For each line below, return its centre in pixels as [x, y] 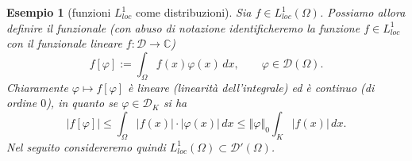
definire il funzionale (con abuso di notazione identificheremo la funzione [183, 27]
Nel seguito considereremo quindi [86, 146]
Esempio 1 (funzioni [59, 12]
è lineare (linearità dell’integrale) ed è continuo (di [251, 87]
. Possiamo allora [362, 12]
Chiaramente [37, 87]
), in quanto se [82, 103]
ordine [22, 103]
